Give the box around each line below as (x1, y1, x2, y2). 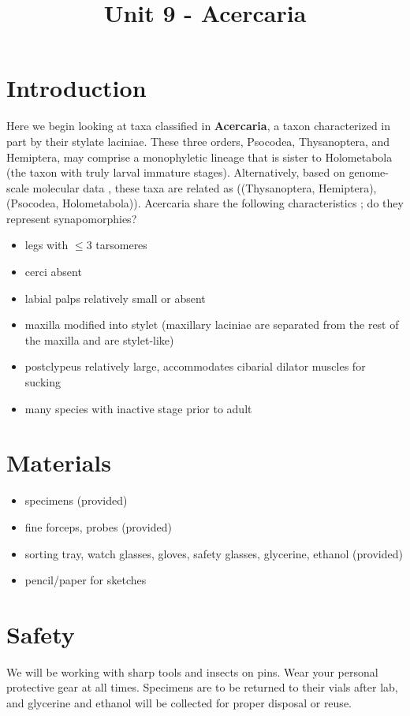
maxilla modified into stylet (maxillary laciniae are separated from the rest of (24, 316, 399, 333)
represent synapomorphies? (6, 210, 137, 226)
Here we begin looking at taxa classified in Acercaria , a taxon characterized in (6, 117, 391, 134)
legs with (24, 237, 69, 253)
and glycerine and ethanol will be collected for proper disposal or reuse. (6, 695, 352, 711)
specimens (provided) (24, 492, 128, 509)
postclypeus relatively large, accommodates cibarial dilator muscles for (24, 358, 366, 375)
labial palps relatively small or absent (24, 289, 206, 306)
